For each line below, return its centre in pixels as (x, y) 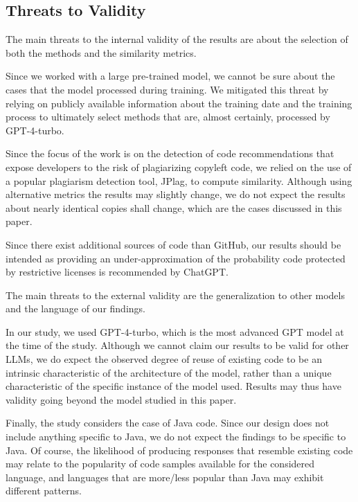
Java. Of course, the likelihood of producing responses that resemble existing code (179, 450)
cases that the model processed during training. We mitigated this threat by (167, 89)
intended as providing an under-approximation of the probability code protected (176, 258)
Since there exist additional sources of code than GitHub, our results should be (173, 244)
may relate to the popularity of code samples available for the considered (160, 464)
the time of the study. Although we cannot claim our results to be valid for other (177, 345)
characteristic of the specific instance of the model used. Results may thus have (173, 386)
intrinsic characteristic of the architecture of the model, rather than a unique (169, 372)
